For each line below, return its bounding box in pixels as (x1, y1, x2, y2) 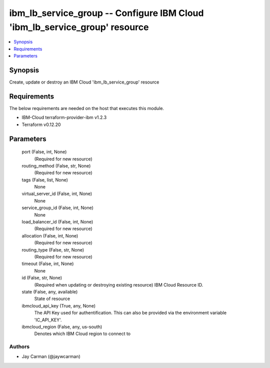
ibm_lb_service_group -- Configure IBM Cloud (9, 7, 204, 18)
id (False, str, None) (21, 275, 62, 281)
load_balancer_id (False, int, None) (21, 219, 93, 225)
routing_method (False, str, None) (21, 162, 91, 168)
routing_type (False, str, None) (21, 246, 84, 252)
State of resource (34, 295, 70, 302)
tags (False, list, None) (21, 176, 68, 182)
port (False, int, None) (21, 149, 67, 155)
